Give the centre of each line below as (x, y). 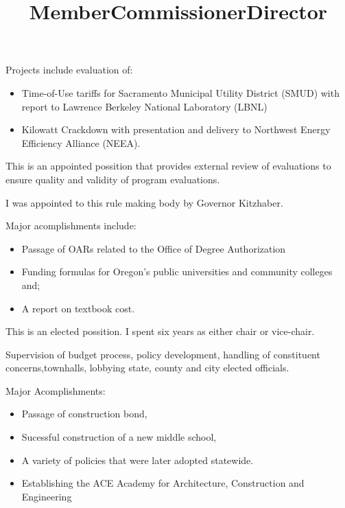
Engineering (47, 496)
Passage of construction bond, (84, 414)
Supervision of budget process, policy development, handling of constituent (163, 354)
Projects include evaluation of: (69, 70)
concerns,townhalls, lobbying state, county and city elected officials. (147, 368)
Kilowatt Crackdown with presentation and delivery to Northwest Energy (176, 129)
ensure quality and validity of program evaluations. (113, 179)
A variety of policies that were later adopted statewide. (138, 460)
